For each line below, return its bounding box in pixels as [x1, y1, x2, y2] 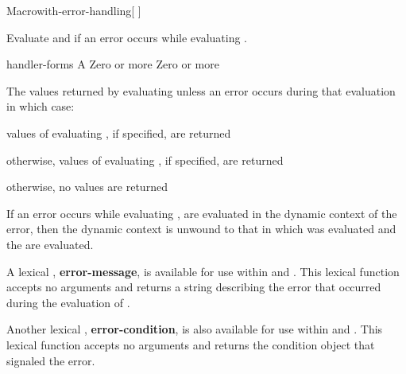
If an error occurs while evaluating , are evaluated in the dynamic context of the [6, 205, 397, 221]
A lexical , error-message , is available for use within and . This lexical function [6, 263, 400, 279]
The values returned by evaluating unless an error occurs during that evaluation [6, 82, 396, 99]
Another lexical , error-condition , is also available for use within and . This [6, 321, 383, 337]
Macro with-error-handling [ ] [6, 2, 141, 18]
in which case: [6, 98, 75, 115]
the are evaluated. [6, 236, 94, 252]
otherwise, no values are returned [6, 178, 168, 195]
